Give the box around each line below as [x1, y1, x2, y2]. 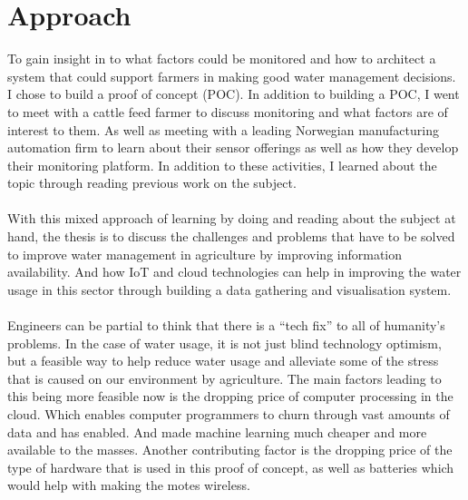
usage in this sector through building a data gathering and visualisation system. [7, 279, 452, 299]
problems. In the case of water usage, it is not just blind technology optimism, [7, 333, 442, 352]
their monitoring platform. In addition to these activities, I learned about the [7, 155, 437, 174]
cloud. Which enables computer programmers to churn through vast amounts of [7, 405, 450, 423]
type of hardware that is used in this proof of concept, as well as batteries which [7, 457, 454, 476]
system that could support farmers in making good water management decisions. [7, 66, 456, 85]
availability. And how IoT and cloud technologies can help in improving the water [7, 262, 462, 281]
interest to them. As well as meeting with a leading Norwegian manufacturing [7, 120, 439, 139]
